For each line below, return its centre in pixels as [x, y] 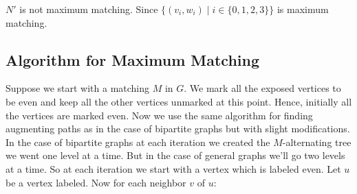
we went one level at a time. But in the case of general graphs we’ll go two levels [175, 155]
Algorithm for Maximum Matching [133, 59]
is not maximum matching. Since [89, 9]
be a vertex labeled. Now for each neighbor [96, 182]
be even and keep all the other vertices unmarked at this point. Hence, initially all [179, 101]
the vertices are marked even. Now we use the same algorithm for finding [159, 115]
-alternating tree [317, 142]
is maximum [303, 9]
